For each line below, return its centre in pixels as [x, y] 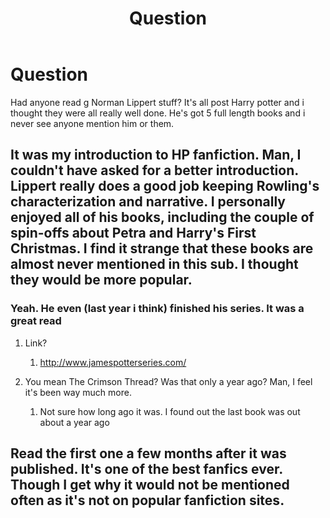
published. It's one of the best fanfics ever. [146, 469]
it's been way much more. [78, 392]
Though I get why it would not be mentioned [150, 485]
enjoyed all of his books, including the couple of [162, 217]
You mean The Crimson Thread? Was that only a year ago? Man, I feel [168, 381]
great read [36, 321]
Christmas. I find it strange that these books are [162, 248]
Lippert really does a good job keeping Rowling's [165, 186]
